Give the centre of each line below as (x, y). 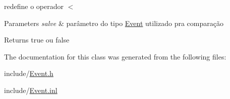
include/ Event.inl (31, 90)
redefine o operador (34, 6)
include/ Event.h (29, 73)
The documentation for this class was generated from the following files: (115, 56)
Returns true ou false (37, 40)
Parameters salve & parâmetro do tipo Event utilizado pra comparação (114, 23)
